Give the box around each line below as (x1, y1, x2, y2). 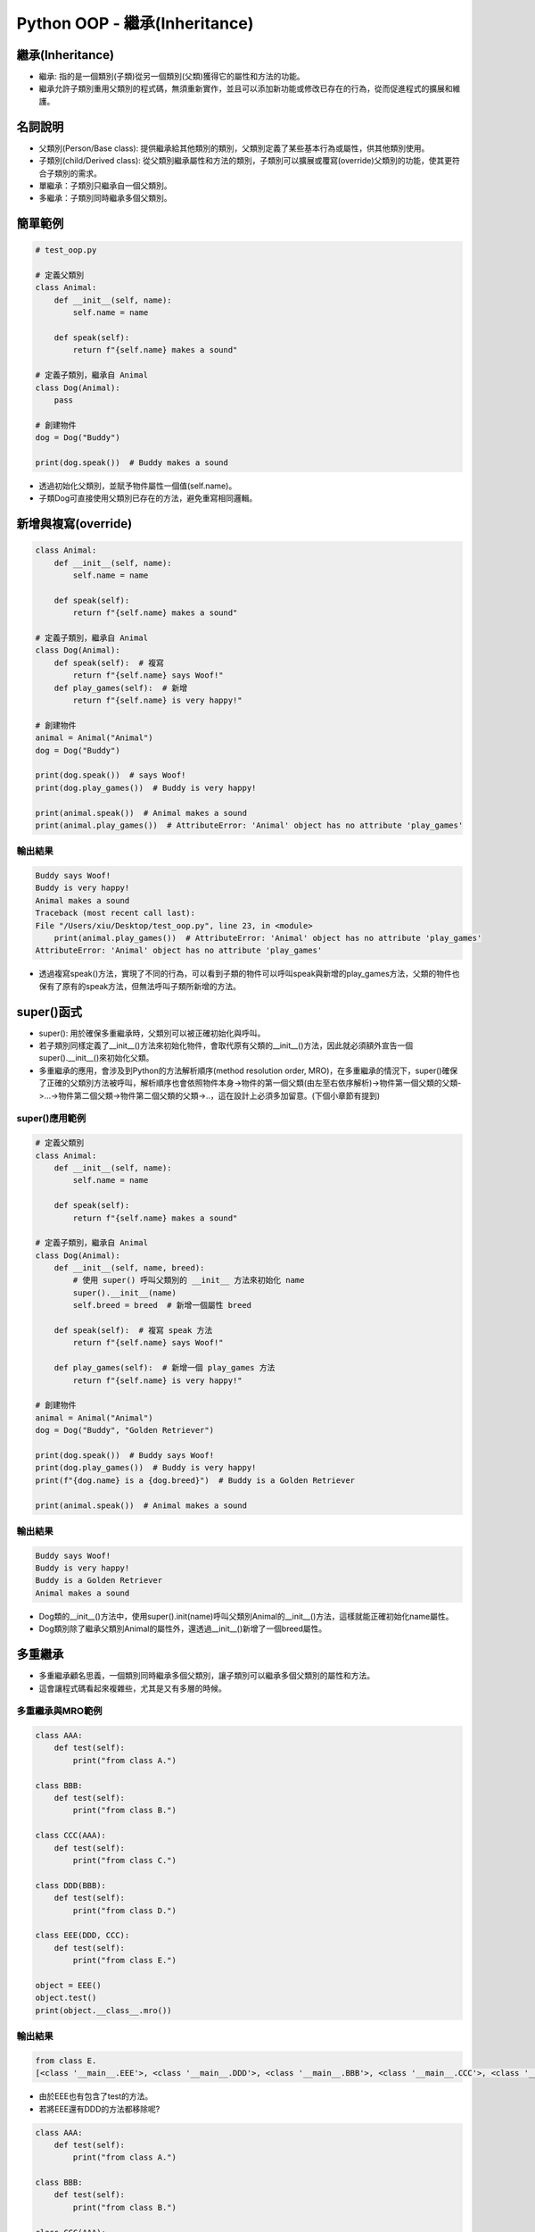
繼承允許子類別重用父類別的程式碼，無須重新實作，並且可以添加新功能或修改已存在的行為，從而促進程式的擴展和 (38, 83, 453, 94)
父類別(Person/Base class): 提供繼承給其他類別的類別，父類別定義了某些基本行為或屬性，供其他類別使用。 (38, 143, 430, 154)
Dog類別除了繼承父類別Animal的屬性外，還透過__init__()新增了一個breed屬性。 (38, 1623, 327, 1634)
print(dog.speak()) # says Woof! (35, 770, 186, 780)
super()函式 (16, 1004, 82, 1020)
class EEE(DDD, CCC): (35, 1930, 130, 1941)
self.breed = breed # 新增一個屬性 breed (72, 1300, 252, 1311)
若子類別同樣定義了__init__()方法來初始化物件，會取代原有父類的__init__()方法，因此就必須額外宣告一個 (38, 1040, 414, 1051)
